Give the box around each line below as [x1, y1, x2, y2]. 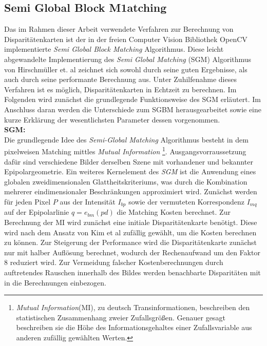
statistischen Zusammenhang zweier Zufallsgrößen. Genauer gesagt [16, 312, 225, 322]
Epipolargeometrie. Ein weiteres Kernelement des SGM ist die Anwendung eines [4, 166, 256, 177]
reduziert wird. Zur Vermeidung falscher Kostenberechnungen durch [10, 257, 223, 268]
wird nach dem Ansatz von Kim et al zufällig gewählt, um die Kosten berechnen [4, 227, 257, 237]
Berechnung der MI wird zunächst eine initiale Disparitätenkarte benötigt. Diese [4, 217, 257, 227]
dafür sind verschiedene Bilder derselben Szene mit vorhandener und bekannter [4, 156, 253, 167]
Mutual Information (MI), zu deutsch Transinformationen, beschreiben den [16, 302, 250, 313]
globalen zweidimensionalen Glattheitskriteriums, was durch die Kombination [4, 176, 247, 187]
